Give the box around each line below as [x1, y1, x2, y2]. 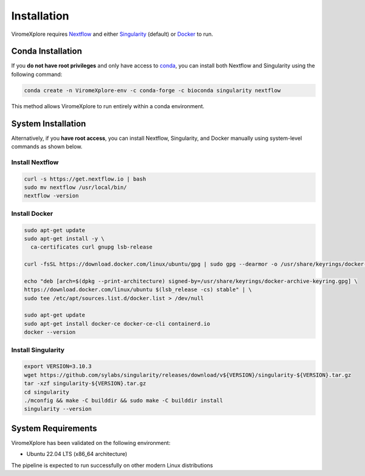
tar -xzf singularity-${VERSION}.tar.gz [24, 380, 146, 387]
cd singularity [24, 388, 69, 395]
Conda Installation [11, 46, 82, 57]
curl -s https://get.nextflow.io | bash [24, 175, 146, 182]
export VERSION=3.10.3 [24, 363, 92, 370]
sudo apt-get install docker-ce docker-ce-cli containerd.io [24, 320, 210, 327]
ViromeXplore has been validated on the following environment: [11, 439, 170, 446]
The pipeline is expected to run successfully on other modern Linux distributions [11, 461, 213, 469]
